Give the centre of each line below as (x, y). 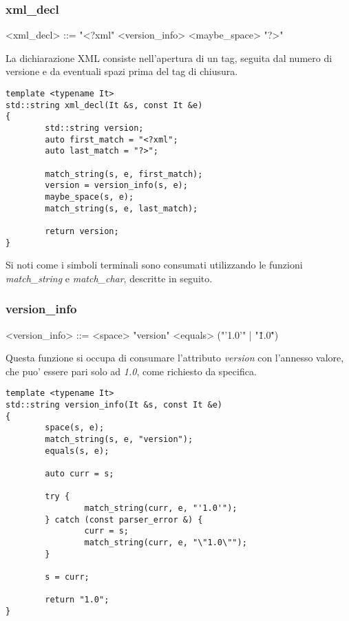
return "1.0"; (77, 600)
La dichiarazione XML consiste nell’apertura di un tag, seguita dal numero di (169, 57)
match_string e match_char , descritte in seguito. (109, 278)
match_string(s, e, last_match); (121, 208)
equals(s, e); (77, 451)
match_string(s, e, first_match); (124, 174)
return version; (82, 231)
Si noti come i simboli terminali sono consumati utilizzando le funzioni (154, 265)
